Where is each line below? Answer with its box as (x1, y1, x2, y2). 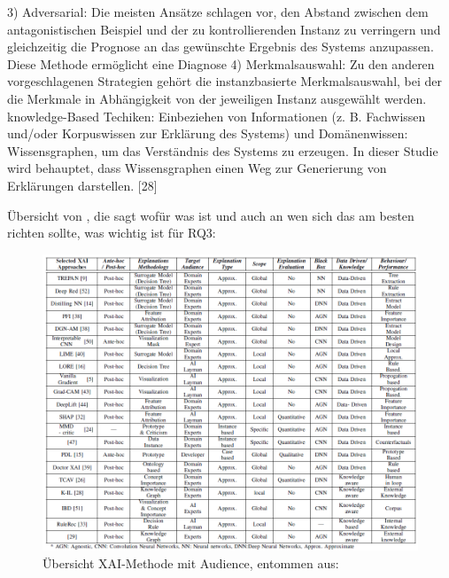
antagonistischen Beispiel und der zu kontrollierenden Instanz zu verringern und (7, 20, 441, 38)
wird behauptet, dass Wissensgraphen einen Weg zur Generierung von (7, 159, 387, 177)
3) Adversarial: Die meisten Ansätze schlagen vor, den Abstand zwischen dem (7, 3, 429, 20)
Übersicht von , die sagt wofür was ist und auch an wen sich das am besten (7, 206, 414, 224)
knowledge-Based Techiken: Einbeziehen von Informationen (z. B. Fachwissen (7, 106, 426, 125)
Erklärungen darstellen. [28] (7, 176, 158, 194)
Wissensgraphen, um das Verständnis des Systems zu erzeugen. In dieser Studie (7, 141, 438, 160)
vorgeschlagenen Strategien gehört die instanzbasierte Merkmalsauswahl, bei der (7, 72, 443, 90)
